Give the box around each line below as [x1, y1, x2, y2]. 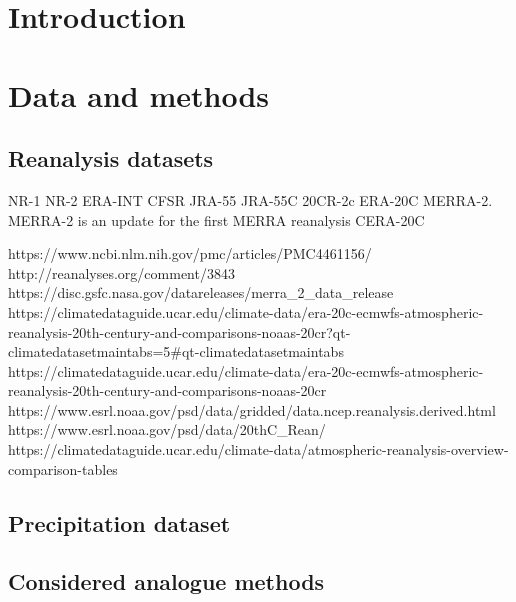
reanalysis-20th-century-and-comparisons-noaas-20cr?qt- [8, 321, 351, 342]
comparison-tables [8, 458, 118, 479]
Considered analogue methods [8, 566, 325, 597]
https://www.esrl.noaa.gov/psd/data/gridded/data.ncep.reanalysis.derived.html [8, 399, 496, 420]
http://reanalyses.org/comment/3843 [8, 262, 235, 283]
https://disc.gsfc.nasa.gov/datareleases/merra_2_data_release [8, 282, 394, 303]
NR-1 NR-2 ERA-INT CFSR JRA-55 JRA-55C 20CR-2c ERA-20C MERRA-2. [8, 189, 493, 210]
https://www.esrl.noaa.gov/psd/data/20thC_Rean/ [8, 419, 326, 440]
